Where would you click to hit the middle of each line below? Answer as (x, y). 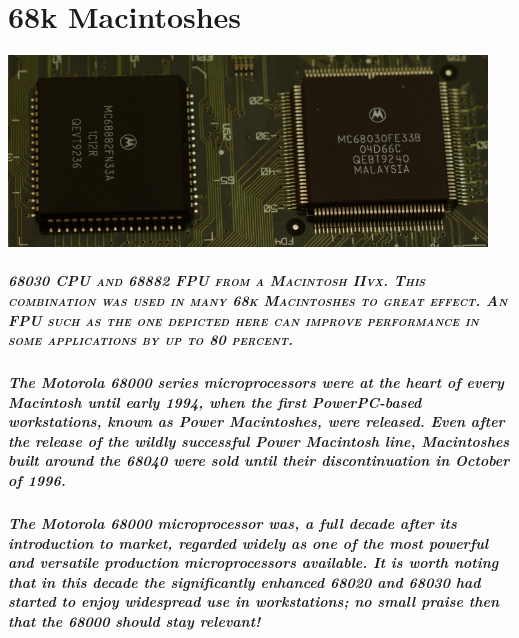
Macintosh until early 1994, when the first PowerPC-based (215, 401)
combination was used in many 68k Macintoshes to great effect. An (258, 299)
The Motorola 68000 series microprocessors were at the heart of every (256, 382)
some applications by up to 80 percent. (151, 339)
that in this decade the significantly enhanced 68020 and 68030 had (244, 581)
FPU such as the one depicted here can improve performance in (243, 319)
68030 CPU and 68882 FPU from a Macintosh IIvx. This (217, 280)
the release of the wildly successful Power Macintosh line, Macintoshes (259, 440)
